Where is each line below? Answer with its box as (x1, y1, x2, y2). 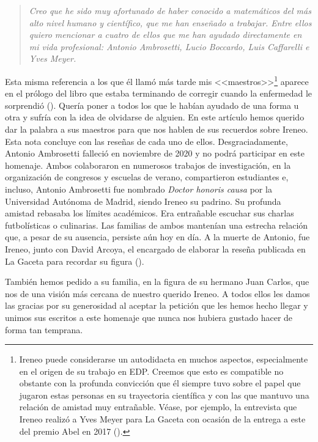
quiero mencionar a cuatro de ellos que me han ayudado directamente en (29, 28, 302, 41)
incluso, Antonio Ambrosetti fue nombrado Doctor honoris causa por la (5, 182, 272, 195)
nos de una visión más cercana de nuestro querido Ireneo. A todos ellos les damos (5, 287, 310, 300)
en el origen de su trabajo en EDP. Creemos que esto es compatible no (19, 364, 284, 377)
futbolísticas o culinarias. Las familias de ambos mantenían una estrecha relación (5, 218, 308, 231)
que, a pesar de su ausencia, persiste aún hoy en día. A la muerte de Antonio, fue (5, 230, 310, 243)
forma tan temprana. (5, 323, 83, 336)
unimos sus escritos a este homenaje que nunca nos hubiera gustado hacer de (5, 311, 293, 323)
